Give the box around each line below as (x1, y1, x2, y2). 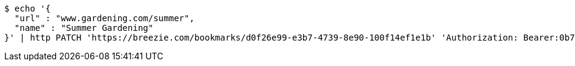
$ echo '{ (4, 4, 51, 13)
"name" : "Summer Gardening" (14, 23, 154, 33)
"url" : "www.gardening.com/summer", (14, 13, 195, 23)
